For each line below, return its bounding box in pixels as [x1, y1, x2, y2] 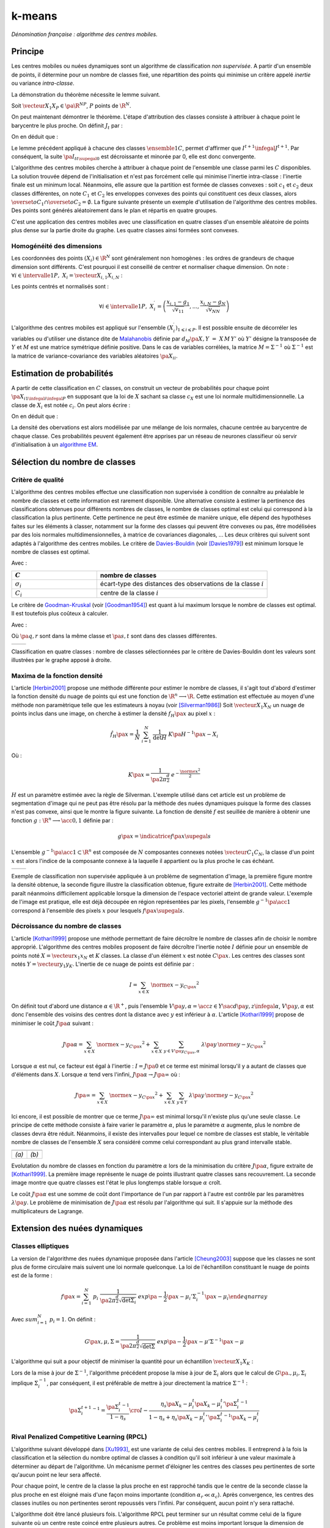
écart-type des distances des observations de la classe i [100, 579, 264, 588]
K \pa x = [128, 771, 150, 779]
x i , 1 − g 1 [166, 298, 190, 307]
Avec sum [11, 1316, 38, 1323]
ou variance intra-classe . [11, 79, 75, 87]
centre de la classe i [100, 589, 159, 597]
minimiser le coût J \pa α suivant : [11, 1019, 94, 1027]
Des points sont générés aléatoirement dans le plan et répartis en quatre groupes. [11, 207, 218, 214]
